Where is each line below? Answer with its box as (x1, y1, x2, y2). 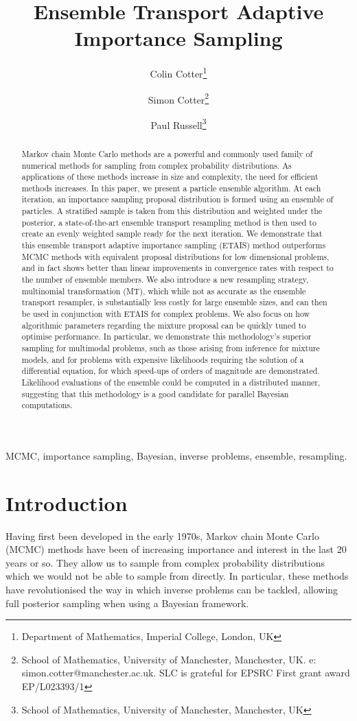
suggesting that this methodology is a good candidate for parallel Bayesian (21, 388, 289, 399)
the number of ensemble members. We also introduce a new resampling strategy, (21, 274, 309, 285)
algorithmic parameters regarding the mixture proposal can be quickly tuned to (21, 319, 306, 331)
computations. (21, 399, 73, 411)
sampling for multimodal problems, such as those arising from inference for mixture (21, 342, 320, 354)
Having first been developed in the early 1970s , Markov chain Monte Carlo (5, 528, 319, 543)
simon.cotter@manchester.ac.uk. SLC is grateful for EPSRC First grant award (21, 665, 350, 680)
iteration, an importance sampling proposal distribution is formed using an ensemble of (21, 193, 334, 205)
